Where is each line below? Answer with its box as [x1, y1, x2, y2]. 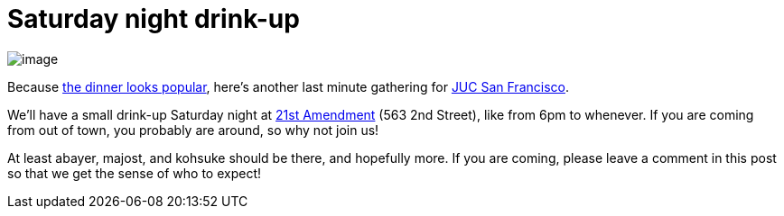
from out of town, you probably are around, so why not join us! [7, 121, 379, 138]
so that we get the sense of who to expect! [7, 165, 261, 181]
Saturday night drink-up [7, 4, 300, 34]
